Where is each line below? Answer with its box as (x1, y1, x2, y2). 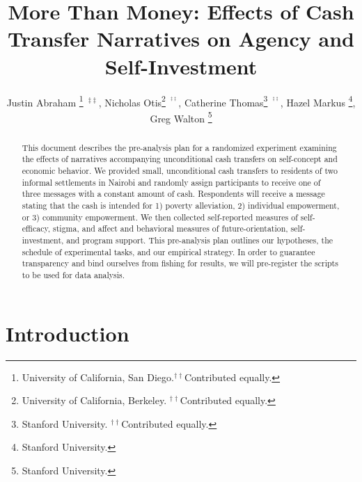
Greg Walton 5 (150, 109, 212, 125)
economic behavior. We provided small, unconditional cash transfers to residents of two (22, 165, 338, 177)
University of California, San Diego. (22, 369, 174, 384)
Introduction (6, 319, 129, 347)
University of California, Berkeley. (22, 393, 167, 408)
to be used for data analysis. (22, 269, 125, 281)
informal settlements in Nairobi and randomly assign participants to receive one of (22, 176, 321, 188)
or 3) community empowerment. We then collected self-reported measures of (22, 211, 298, 223)
